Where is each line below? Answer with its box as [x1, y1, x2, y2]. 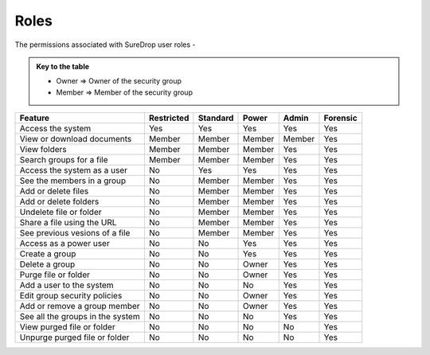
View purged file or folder [19, 322, 115, 333]
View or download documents [19, 134, 132, 145]
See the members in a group [19, 175, 127, 186]
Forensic [323, 112, 358, 123]
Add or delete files [19, 185, 89, 197]
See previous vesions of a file [19, 228, 131, 239]
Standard [197, 112, 234, 123]
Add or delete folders [19, 196, 100, 207]
